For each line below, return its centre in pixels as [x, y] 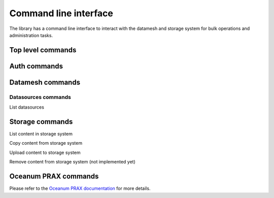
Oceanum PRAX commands [54, 176]
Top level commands [43, 50]
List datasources [27, 107]
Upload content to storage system [45, 152]
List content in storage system [41, 134]
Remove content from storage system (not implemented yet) [72, 162]
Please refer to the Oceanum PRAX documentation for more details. [80, 188]
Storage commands [41, 122]
